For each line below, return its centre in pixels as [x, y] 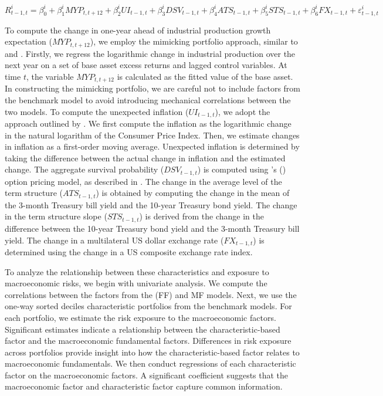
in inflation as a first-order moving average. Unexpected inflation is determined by [152, 146]
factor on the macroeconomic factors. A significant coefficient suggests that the [147, 375]
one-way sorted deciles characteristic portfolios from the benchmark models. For [148, 306]
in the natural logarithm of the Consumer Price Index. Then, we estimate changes [152, 135]
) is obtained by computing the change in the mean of [193, 193]
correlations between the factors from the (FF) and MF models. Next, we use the [151, 294]
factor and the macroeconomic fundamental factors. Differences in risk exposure [148, 341]
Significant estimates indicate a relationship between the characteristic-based [143, 329]
